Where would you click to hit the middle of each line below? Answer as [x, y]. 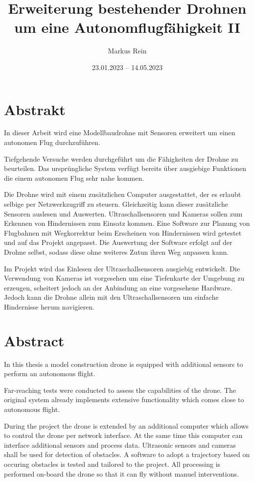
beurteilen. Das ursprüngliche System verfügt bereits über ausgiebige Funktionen [125, 168]
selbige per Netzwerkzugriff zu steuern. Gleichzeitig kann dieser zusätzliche [116, 204]
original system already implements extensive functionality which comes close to [124, 399]
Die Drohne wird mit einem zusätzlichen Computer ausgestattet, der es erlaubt [123, 194]
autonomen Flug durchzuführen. [52, 142]
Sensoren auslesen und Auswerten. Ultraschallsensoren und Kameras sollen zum [123, 213]
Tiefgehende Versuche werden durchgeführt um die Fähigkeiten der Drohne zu [121, 158]
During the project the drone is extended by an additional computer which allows [126, 425]
